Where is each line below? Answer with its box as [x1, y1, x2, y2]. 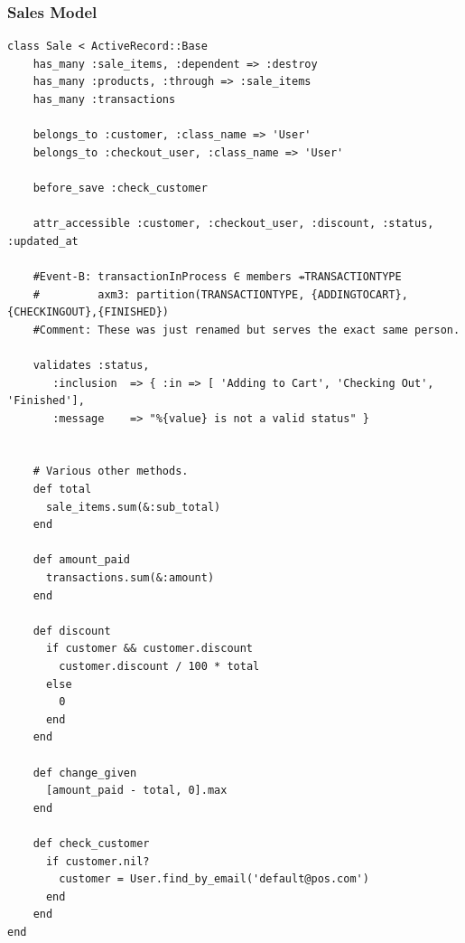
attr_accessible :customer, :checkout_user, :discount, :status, [33, 217, 434, 231]
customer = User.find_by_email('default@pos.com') [59, 872, 369, 886]
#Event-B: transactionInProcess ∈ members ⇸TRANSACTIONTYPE [33, 269, 402, 283]
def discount [33, 624, 111, 637]
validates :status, [33, 358, 150, 372]
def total [33, 483, 92, 496]
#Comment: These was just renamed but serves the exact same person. [33, 323, 460, 336]
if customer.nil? [45, 854, 150, 868]
